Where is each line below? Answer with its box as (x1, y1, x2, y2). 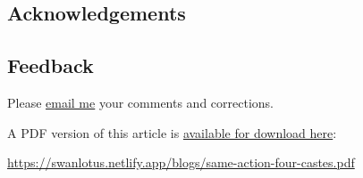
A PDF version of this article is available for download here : (7, 123, 337, 142)
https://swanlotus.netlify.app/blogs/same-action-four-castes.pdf (7, 153, 355, 172)
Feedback (7, 52, 94, 79)
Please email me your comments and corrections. (7, 93, 274, 111)
